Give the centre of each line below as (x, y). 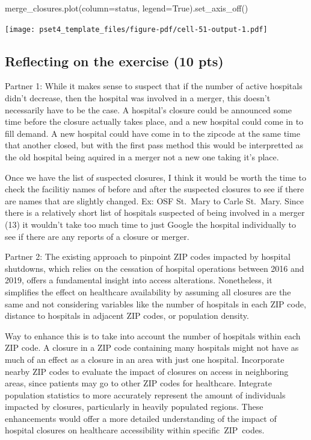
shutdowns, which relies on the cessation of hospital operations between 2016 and (155, 268)
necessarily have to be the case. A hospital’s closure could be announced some (148, 109)
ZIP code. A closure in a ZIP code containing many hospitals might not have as (152, 347)
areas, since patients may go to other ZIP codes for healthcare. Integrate (138, 383)
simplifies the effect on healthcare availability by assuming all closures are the (148, 291)
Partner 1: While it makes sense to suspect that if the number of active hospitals (154, 86)
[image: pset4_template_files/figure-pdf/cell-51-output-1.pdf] (136, 29)
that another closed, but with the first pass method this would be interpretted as (154, 145)
